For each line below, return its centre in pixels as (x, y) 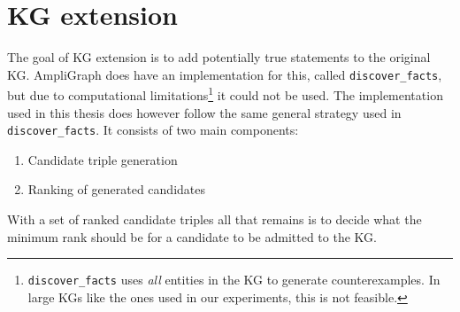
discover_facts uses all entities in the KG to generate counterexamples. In (234, 280)
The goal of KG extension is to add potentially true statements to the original (219, 57)
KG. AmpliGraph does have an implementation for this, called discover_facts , (225, 74)
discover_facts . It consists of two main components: (153, 130)
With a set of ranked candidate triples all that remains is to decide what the (215, 219)
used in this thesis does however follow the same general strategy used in (204, 112)
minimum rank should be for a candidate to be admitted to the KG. (192, 236)
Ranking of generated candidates (117, 189)
